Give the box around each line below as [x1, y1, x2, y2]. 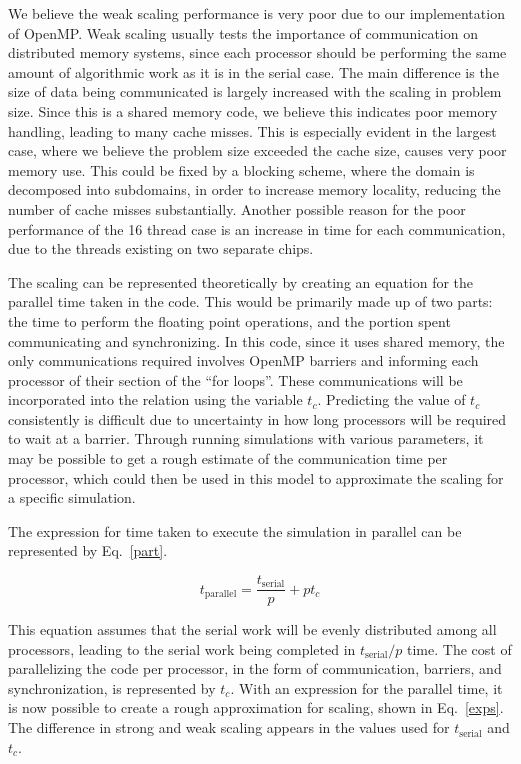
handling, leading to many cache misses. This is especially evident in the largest [8, 120, 497, 141]
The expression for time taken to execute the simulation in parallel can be [8, 520, 462, 541]
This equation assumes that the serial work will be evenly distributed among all [8, 619, 497, 640]
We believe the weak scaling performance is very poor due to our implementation [8, 3, 505, 23]
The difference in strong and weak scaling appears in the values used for [8, 717, 450, 738]
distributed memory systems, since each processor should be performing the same [8, 42, 507, 63]
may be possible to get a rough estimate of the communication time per [8, 448, 448, 469]
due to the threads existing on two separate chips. [8, 238, 314, 259]
